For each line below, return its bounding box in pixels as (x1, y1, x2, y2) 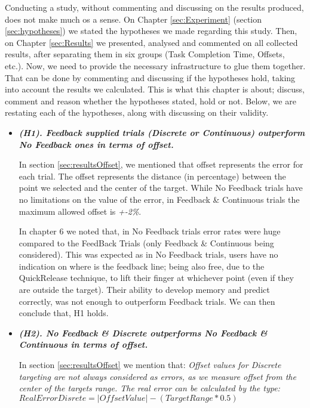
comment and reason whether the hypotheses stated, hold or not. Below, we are (5, 94, 296, 107)
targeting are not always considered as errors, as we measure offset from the (19, 370, 296, 382)
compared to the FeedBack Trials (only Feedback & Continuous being (19, 236, 274, 249)
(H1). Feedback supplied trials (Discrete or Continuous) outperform (19, 126, 305, 138)
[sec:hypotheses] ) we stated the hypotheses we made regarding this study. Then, (5, 24, 297, 37)
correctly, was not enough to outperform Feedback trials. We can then (19, 295, 275, 307)
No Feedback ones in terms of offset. (19, 138, 174, 150)
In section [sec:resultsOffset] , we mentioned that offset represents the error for (19, 158, 303, 171)
